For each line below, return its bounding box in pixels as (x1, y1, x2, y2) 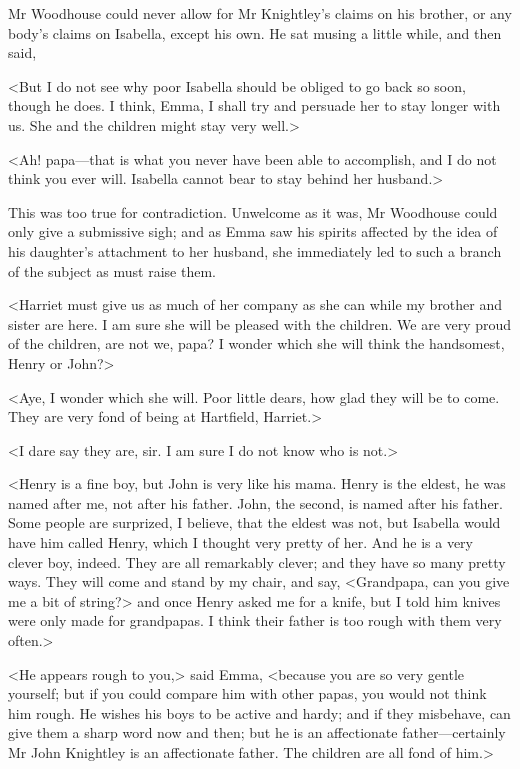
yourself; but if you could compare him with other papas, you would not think (8, 683, 487, 704)
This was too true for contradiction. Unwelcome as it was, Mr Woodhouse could (8, 201, 498, 222)
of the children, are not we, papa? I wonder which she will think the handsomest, (8, 333, 505, 354)
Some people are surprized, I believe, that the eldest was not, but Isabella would (8, 512, 501, 533)
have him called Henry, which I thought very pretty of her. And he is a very (8, 532, 473, 553)
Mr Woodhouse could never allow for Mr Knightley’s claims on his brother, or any (8, 3, 512, 23)
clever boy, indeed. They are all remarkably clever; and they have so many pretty (8, 551, 506, 572)
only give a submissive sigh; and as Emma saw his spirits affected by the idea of (8, 221, 498, 242)
